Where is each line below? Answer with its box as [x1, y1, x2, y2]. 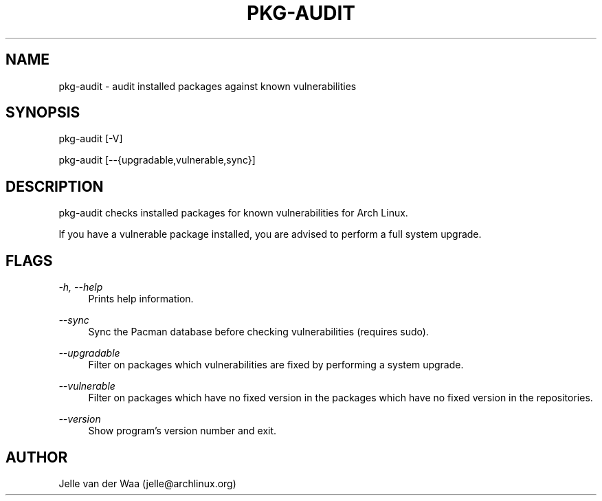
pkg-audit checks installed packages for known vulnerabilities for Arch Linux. [58, 207, 408, 219]
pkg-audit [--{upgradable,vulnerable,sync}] [58, 154, 256, 166]
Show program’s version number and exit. [88, 425, 277, 437]
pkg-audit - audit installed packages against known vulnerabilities [58, 80, 357, 92]
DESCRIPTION [5, 177, 104, 195]
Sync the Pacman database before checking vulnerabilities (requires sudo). [88, 326, 429, 338]
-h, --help [58, 281, 103, 293]
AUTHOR [5, 448, 68, 466]
